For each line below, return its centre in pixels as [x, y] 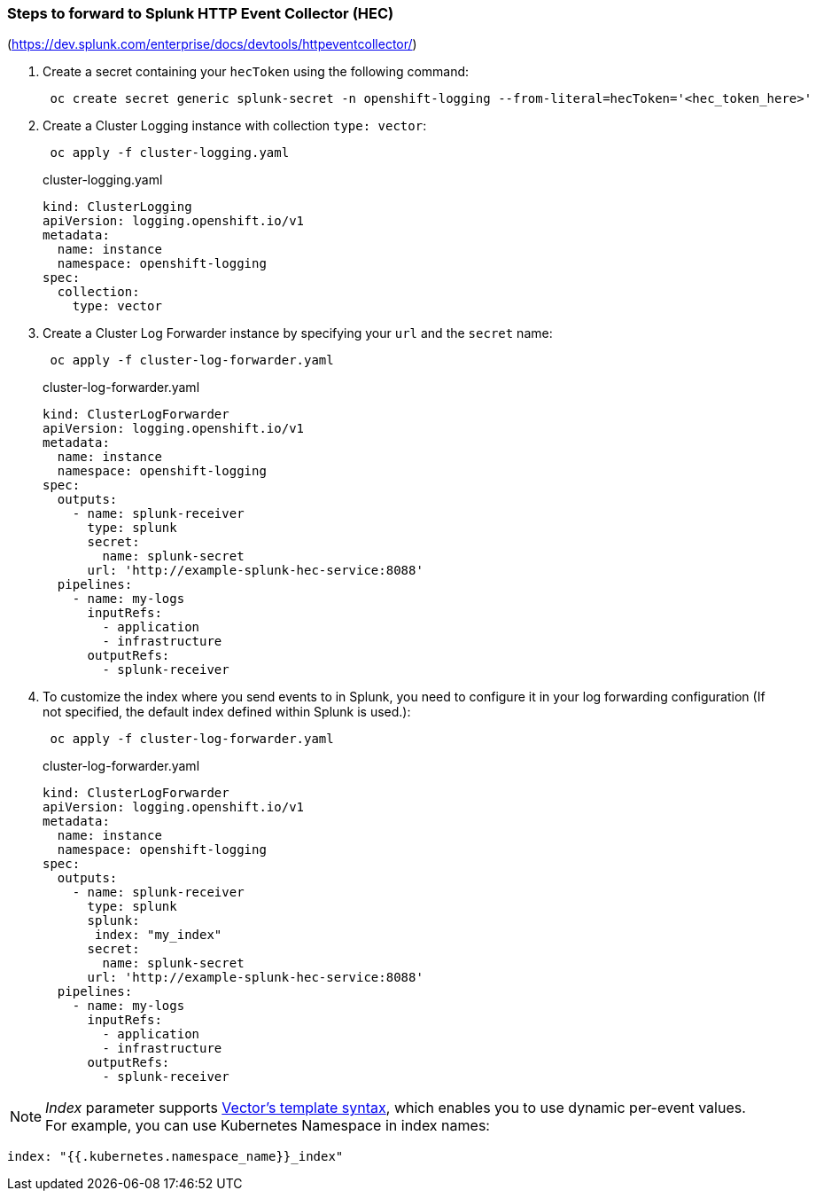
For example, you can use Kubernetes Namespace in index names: [268, 1126]
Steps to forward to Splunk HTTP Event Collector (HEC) [201, 13]
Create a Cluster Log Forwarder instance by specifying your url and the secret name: [298, 333]
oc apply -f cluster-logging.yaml [170, 153]
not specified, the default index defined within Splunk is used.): [227, 712]
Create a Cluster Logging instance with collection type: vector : [235, 126]
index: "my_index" [159, 935]
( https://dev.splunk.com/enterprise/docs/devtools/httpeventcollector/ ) [212, 44]
